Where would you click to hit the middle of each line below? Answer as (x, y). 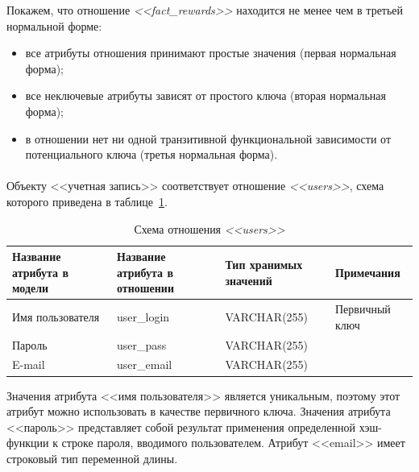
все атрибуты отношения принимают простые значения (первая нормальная (211, 53)
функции (28, 443)
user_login (143, 316)
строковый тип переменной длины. (92, 458)
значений (249, 280)
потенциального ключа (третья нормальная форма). (151, 154)
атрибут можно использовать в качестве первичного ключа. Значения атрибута (199, 411)
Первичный (363, 309)
